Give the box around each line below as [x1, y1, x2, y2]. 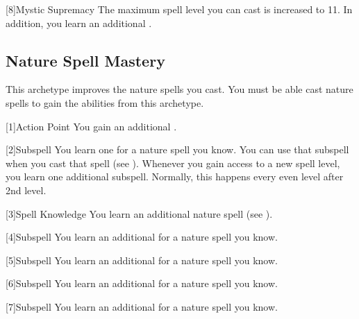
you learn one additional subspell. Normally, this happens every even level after [6, 169, 344, 184]
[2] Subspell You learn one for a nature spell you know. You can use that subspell [6, 142, 349, 157]
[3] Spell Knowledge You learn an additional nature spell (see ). [6, 206, 273, 221]
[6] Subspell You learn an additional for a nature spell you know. [6, 276, 278, 291]
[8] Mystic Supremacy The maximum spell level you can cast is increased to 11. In [6, 2, 353, 16]
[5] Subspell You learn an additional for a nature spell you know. [6, 252, 278, 267]
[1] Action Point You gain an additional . [6, 119, 177, 133]
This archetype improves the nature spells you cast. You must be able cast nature [6, 82, 353, 96]
